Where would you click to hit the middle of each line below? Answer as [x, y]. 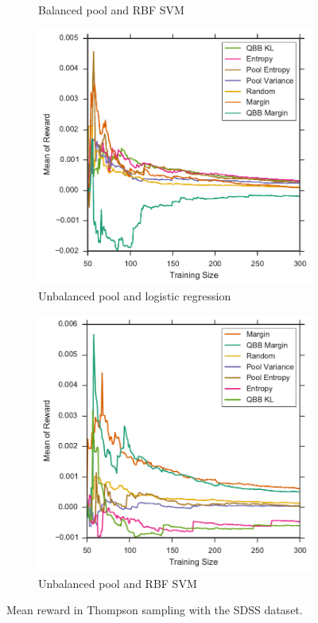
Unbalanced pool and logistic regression [135, 296]
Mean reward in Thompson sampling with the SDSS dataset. [155, 610]
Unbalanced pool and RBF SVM [118, 583]
